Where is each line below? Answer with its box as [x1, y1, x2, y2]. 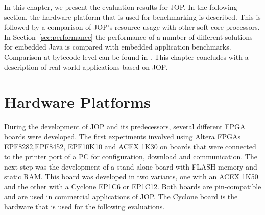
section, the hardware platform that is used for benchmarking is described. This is [4, 11, 261, 22]
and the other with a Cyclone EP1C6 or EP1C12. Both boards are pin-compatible [4, 181, 261, 192]
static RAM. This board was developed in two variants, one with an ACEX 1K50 [4, 171, 258, 182]
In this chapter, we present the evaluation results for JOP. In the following [4, 2, 237, 12]
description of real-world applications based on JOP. [4, 61, 168, 72]
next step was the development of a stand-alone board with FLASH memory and [4, 161, 257, 172]
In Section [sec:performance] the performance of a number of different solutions [4, 31, 253, 42]
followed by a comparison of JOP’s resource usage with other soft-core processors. [4, 21, 260, 32]
